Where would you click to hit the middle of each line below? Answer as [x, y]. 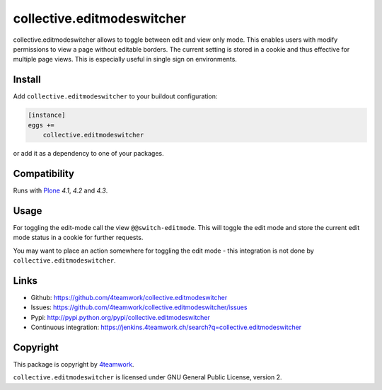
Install [27, 80]
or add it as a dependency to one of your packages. [88, 153]
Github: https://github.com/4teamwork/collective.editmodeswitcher [129, 297]
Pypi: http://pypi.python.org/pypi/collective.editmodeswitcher [120, 317]
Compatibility [44, 173]
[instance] [47, 115]
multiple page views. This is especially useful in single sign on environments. [125, 59]
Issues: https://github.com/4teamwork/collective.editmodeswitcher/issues [139, 307]
